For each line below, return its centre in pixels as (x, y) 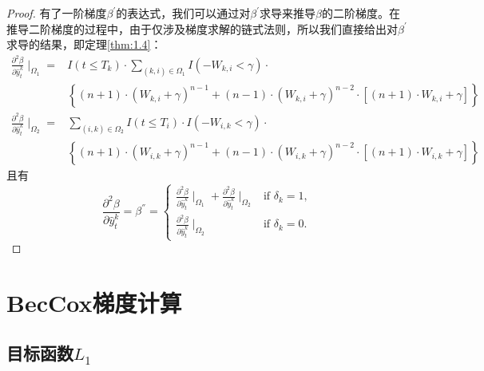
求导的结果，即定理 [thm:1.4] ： (84, 44)
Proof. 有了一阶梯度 (57, 13)
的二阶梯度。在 (361, 13)
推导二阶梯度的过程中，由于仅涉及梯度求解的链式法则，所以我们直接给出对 (202, 28)
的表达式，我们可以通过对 (183, 13)
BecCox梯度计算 (94, 302)
